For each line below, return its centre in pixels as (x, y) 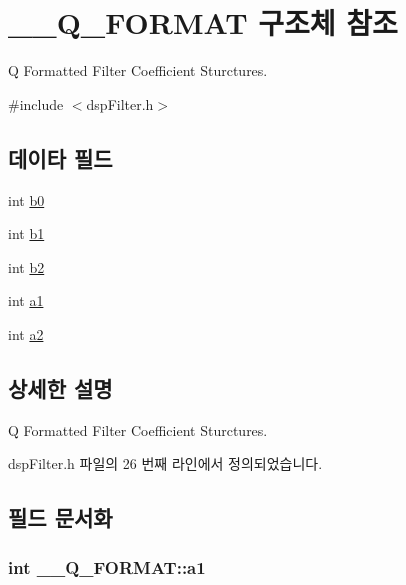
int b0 (26, 199)
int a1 (26, 300)
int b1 (26, 233)
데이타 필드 (60, 157)
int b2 (26, 266)
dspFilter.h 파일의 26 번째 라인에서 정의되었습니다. (165, 463)
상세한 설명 (60, 387)
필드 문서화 (60, 517)
